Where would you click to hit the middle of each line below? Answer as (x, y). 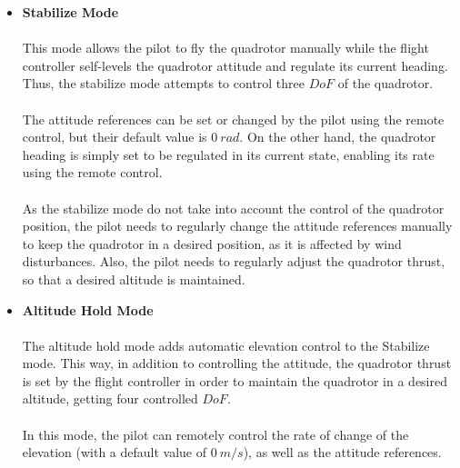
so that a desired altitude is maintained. (134, 279)
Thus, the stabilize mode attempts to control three (164, 83)
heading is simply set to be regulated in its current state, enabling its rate (228, 154)
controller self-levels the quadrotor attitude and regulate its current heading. (235, 65)
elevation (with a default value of (115, 452)
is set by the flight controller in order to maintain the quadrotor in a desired (235, 380)
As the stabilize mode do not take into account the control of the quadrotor (233, 208)
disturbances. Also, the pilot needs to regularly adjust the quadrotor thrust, (234, 261)
